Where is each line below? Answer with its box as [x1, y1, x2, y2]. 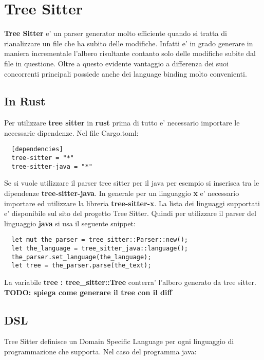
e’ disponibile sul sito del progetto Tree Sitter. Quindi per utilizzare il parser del [4, 208, 257, 219]
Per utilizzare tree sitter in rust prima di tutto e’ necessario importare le [4, 117, 240, 128]
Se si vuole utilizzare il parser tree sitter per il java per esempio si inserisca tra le [4, 177, 259, 188]
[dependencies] [11, 146, 63, 153]
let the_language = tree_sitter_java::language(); [11, 245, 188, 253]
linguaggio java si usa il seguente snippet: [4, 218, 136, 228]
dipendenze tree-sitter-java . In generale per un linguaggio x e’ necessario [4, 188, 239, 199]
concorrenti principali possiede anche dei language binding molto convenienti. [4, 68, 247, 79]
